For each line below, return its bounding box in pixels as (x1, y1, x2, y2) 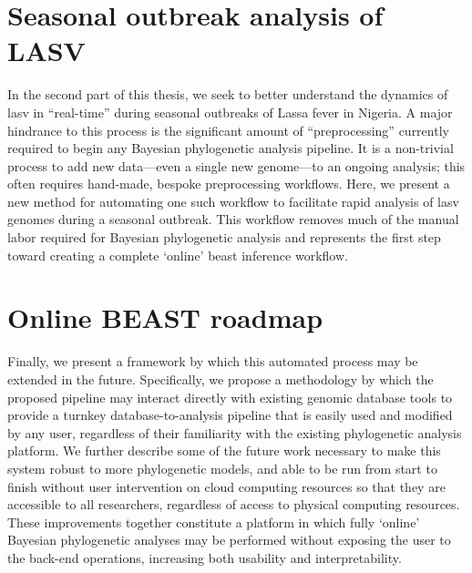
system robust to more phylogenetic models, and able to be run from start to (7, 458, 437, 477)
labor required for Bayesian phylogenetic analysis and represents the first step (7, 228, 441, 247)
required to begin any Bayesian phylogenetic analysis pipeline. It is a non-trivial (7, 138, 454, 158)
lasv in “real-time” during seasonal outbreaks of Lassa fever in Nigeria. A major (7, 102, 453, 121)
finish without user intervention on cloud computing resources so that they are (7, 476, 446, 496)
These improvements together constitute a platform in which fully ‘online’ (7, 512, 420, 531)
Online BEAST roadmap (7, 299, 323, 336)
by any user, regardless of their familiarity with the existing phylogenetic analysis (7, 423, 462, 442)
